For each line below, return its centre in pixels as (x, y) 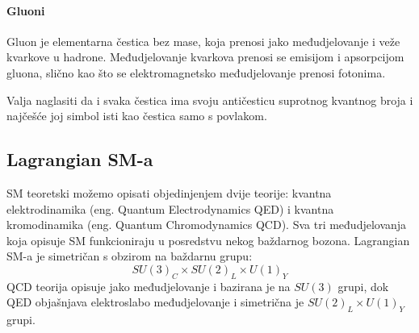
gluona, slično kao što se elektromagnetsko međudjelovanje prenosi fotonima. (196, 72)
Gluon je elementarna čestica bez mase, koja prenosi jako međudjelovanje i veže (203, 41)
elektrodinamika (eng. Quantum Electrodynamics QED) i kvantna (170, 208)
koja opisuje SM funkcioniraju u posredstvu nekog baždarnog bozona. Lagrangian (208, 240)
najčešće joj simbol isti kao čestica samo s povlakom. (137, 116)
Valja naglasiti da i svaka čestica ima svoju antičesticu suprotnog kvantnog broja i (210, 100)
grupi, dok (363, 286)
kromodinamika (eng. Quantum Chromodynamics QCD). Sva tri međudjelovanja (207, 225)
